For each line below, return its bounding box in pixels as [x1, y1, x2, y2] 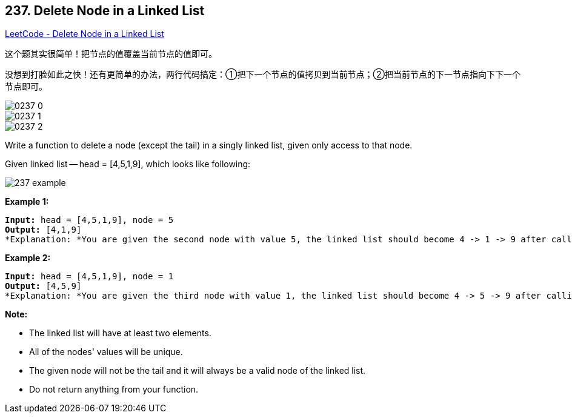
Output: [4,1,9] [5, 225, 82, 235]
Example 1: [5, 196, 49, 207]
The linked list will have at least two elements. [29, 328, 211, 339]
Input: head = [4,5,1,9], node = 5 [5, 215, 174, 225]
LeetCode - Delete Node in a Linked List [5, 28, 164, 39]
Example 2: [5, 253, 51, 264]
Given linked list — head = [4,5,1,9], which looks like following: [5, 159, 251, 170]
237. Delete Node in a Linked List [5, 3, 205, 18]
